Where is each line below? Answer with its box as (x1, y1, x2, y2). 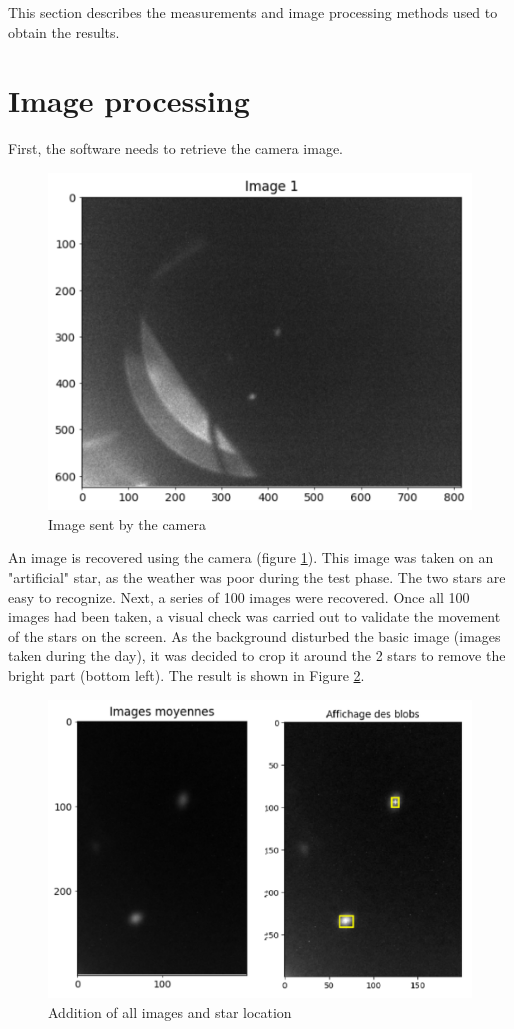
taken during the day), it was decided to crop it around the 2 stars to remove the (8, 645, 506, 666)
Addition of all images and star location (48, 1001, 292, 1022)
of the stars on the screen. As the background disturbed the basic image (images (8, 625, 501, 646)
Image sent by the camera (48, 513, 206, 534)
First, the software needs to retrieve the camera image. (8, 138, 344, 159)
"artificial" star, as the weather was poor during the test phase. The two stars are (8, 567, 506, 588)
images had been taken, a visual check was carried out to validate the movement (8, 606, 501, 627)
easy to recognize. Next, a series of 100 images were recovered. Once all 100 (8, 586, 470, 607)
